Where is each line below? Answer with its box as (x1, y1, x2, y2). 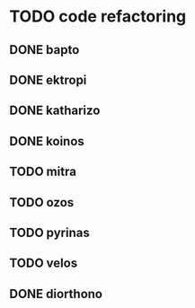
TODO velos (9, 256, 78, 271)
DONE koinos (9, 133, 85, 149)
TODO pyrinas (9, 224, 90, 240)
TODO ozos (9, 195, 75, 210)
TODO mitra (9, 164, 76, 180)
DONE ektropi (9, 72, 87, 87)
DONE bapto (9, 42, 80, 57)
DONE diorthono (9, 286, 103, 302)
